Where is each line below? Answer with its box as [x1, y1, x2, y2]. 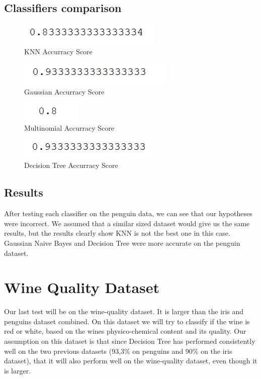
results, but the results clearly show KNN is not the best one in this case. [4, 228, 230, 238]
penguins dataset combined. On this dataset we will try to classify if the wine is [4, 316, 250, 326]
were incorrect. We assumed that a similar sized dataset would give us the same [4, 218, 250, 228]
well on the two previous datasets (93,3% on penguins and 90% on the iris [4, 345, 232, 356]
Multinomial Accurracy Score [24, 123, 115, 133]
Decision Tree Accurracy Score [24, 160, 118, 170]
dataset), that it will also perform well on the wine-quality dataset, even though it [4, 355, 257, 366]
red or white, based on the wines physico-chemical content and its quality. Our [4, 326, 246, 336]
